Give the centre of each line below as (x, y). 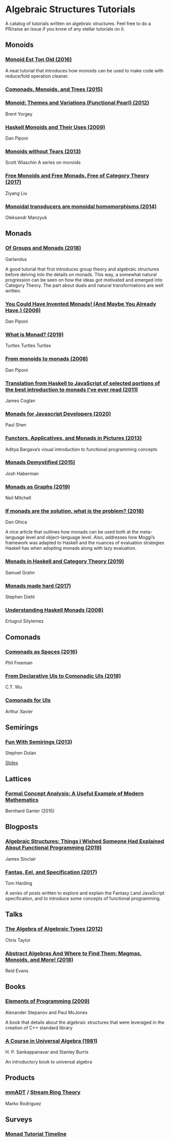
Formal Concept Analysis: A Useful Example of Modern (74, 793)
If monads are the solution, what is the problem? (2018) (75, 511)
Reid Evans (17, 971)
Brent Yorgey (19, 114)
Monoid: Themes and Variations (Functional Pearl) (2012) (77, 103)
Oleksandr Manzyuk (26, 218)
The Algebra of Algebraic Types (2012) (54, 929)
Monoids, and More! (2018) (39, 960)
